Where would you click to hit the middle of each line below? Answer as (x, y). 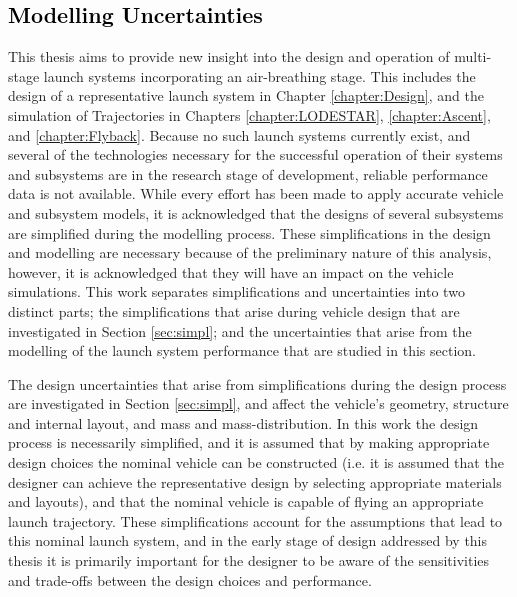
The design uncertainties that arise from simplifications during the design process (257, 383)
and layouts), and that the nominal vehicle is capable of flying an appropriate (246, 501)
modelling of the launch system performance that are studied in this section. (242, 350)
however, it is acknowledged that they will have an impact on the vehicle (231, 271)
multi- (473, 56)
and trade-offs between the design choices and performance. (190, 579)
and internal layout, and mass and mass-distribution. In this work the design (243, 422)
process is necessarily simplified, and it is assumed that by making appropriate (249, 442)
